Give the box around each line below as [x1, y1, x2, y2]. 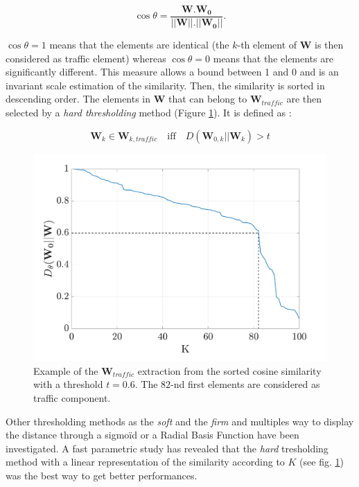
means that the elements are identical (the [49, 37, 229, 52]
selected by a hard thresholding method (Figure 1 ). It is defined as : [6, 105, 292, 120]
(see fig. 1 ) [299, 454, 344, 469]
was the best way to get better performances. [6, 468, 198, 483]
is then [315, 37, 344, 52]
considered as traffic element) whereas [6, 51, 166, 65]
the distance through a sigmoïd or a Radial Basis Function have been [6, 427, 299, 442]
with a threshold [33, 377, 103, 391]
